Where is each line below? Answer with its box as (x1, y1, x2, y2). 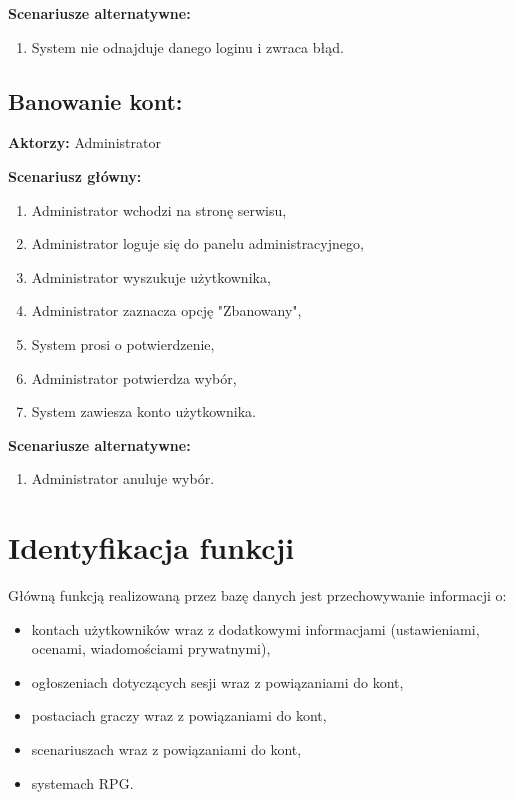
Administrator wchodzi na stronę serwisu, (31, 199, 287, 220)
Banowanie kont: (8, 85, 183, 116)
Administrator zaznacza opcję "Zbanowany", (31, 300, 302, 321)
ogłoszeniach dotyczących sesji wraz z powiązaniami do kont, (31, 671, 404, 692)
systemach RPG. (31, 772, 134, 793)
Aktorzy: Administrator (8, 132, 161, 153)
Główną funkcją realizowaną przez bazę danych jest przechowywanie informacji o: (8, 585, 507, 606)
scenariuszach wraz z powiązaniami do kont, (31, 739, 302, 760)
